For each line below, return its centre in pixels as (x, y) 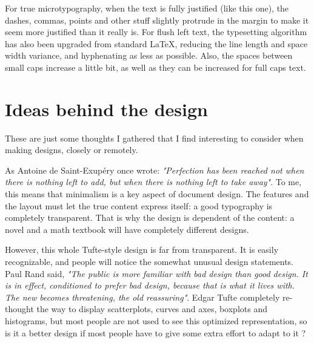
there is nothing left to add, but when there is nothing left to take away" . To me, (153, 182)
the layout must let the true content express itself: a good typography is (139, 205)
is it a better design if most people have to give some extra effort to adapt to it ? (155, 332)
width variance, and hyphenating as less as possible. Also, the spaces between (149, 55)
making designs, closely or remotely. (72, 150)
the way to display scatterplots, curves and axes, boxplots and (152, 309)
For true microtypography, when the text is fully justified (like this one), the (147, 8)
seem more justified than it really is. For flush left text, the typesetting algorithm (156, 32)
